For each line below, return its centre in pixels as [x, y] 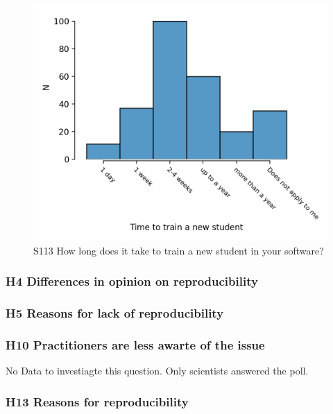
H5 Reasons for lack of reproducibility [115, 313]
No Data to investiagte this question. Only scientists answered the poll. [157, 371]
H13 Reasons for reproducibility [97, 401]
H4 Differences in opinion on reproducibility [132, 281]
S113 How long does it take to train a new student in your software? [179, 250]
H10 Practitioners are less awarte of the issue [135, 344]
